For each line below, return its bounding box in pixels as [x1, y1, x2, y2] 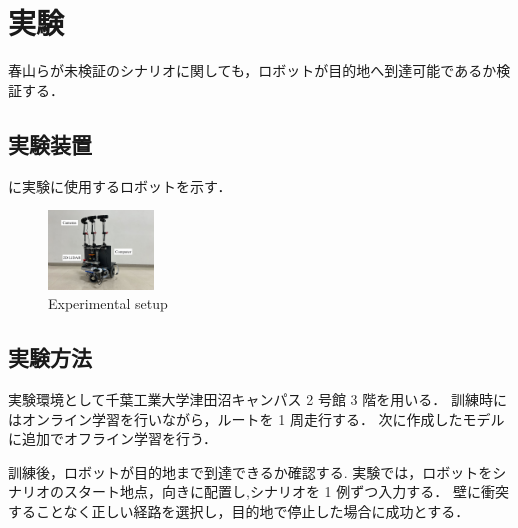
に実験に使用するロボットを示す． [8, 175, 232, 196]
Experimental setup [48, 293, 168, 314]
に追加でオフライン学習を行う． [8, 428, 217, 449]
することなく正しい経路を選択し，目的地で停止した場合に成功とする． [8, 500, 470, 521]
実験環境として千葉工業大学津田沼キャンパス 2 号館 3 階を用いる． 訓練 [8, 389, 479, 409]
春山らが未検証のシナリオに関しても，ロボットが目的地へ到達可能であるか [8, 60, 497, 81]
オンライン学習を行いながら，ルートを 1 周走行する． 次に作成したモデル [21, 408, 505, 429]
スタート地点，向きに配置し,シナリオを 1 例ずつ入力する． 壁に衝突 [63, 481, 509, 502]
